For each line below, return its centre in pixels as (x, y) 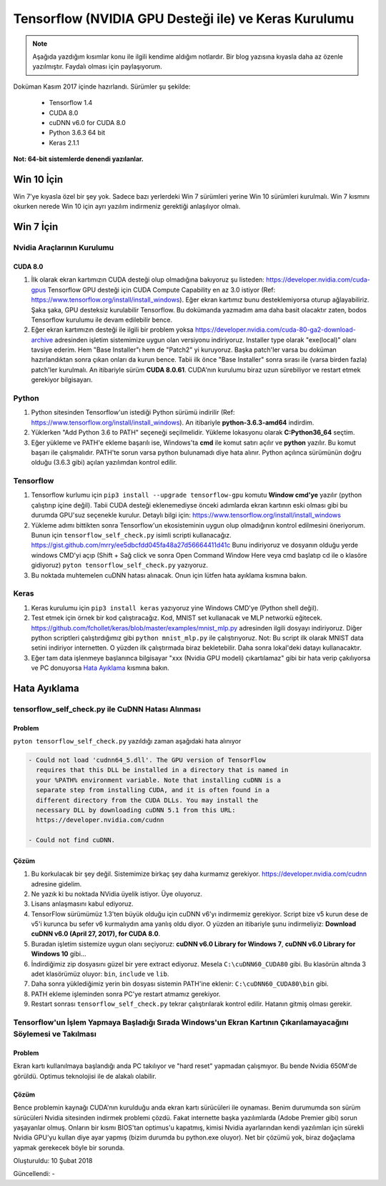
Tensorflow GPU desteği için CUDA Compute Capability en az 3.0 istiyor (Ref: (162, 290)
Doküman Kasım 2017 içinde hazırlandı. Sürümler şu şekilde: (102, 87)
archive (42, 340)
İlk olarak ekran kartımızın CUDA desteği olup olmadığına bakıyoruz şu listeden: (148, 280)
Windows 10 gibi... (59, 954)
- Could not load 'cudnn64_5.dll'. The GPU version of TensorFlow (147, 760)
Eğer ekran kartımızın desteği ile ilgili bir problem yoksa (112, 330)
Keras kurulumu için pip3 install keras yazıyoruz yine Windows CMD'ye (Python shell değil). (175, 608)
